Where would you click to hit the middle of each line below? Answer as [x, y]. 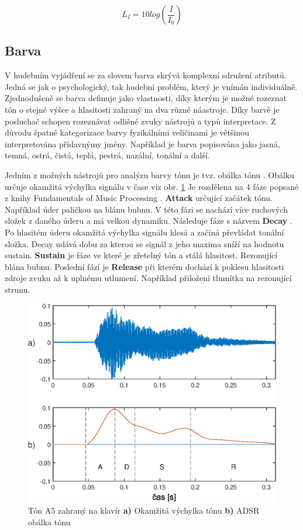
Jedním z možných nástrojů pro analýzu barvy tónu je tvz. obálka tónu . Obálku [150, 174]
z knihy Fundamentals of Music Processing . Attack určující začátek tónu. [139, 198]
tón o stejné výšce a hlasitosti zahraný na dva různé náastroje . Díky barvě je [142, 109]
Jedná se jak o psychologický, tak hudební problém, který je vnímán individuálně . [151, 86]
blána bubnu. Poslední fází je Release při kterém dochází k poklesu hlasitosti [144, 266]
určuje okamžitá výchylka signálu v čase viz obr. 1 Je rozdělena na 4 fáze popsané [152, 186]
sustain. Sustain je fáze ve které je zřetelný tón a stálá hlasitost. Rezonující [141, 255]
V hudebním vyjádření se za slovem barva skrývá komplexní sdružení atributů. [146, 75]
